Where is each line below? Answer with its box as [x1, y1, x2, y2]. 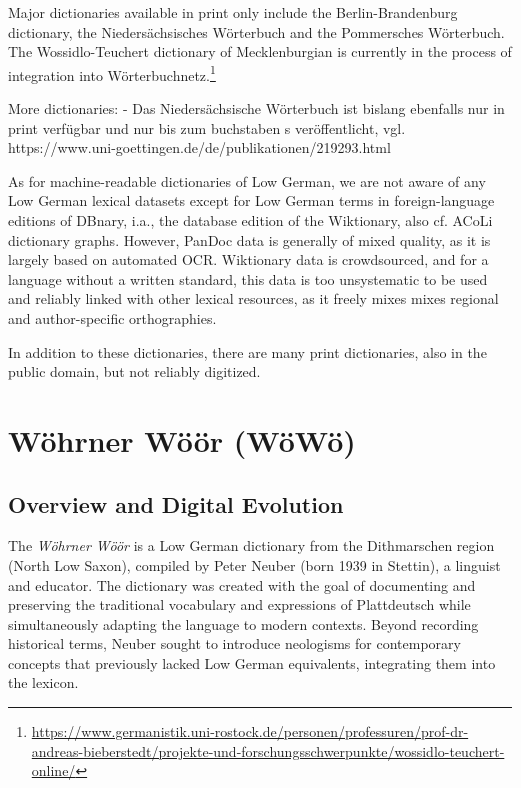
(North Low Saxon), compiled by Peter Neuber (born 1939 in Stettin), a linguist [8, 554, 501, 575]
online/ [31, 760, 76, 781]
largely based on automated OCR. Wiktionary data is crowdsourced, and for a [8, 249, 489, 270]
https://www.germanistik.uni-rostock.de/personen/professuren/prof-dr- [31, 721, 469, 742]
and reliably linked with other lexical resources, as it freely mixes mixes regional [8, 288, 499, 309]
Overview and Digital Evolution [8, 488, 344, 519]
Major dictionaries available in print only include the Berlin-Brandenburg [8, 2, 458, 22]
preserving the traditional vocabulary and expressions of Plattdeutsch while [8, 594, 471, 615]
